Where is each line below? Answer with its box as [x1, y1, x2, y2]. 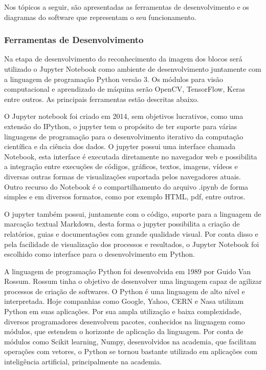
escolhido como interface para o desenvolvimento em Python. [4, 249, 195, 259]
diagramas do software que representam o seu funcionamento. [4, 11, 196, 22]
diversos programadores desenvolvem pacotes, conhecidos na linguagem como [4, 316, 245, 326]
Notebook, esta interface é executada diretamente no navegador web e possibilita [4, 151, 257, 161]
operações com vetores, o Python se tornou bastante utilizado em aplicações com [4, 346, 257, 357]
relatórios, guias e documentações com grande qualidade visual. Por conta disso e [4, 228, 258, 239]
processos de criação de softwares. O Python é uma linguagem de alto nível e [4, 285, 245, 296]
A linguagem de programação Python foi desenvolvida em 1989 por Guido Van [4, 265, 251, 276]
